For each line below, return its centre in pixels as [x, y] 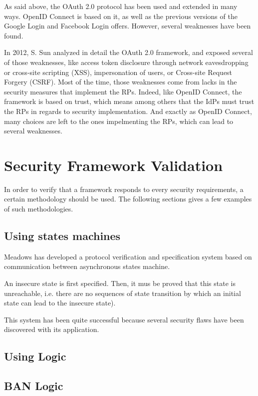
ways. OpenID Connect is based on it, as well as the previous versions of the [121, 16]
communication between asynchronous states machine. [87, 266]
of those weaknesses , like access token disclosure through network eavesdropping [126, 62]
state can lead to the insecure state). [60, 303]
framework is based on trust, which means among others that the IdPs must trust [129, 101]
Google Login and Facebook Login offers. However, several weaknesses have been [128, 26]
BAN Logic [34, 386]
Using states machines [62, 236]
